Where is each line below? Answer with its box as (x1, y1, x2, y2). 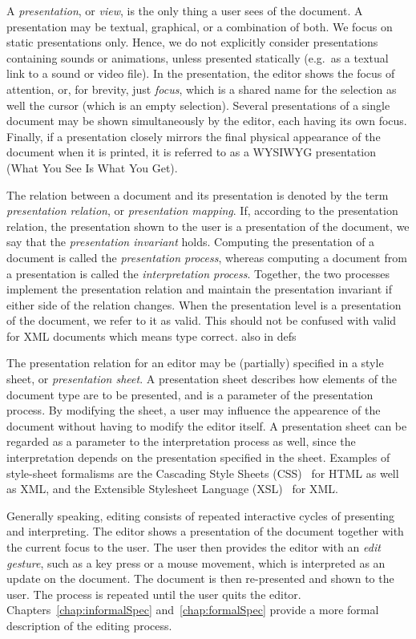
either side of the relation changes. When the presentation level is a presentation (6, 296, 402, 313)
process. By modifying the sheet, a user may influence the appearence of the (6, 402, 381, 419)
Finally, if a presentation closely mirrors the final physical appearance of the (6, 127, 381, 144)
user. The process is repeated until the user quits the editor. (6, 585, 301, 602)
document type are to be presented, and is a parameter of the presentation (6, 386, 374, 402)
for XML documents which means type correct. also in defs (6, 327, 297, 344)
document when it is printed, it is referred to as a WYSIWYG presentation (6, 144, 377, 160)
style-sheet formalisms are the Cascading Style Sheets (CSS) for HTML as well (6, 464, 399, 481)
